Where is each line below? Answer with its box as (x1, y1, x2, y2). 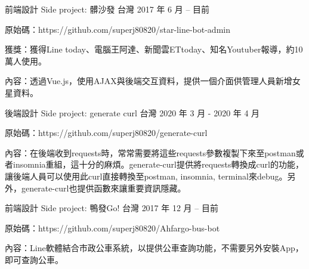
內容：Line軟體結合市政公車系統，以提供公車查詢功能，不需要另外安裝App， (5, 242, 304, 254)
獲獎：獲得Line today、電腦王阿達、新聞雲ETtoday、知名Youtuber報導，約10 (5, 43, 303, 55)
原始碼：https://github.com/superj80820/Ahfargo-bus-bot (5, 221, 220, 234)
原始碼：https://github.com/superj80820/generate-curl (5, 126, 208, 139)
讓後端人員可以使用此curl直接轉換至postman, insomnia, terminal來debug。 (5, 169, 288, 182)
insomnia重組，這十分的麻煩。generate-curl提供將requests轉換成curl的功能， (13, 158, 304, 171)
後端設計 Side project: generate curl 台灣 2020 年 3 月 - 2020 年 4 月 (5, 106, 260, 119)
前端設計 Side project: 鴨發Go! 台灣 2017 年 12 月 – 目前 (5, 202, 218, 214)
